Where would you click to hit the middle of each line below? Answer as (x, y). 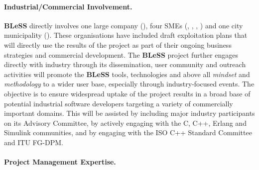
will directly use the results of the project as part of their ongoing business (118, 44)
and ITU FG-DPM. (34, 142)
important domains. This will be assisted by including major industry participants (129, 113)
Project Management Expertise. (60, 162)
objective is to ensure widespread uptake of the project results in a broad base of (127, 93)
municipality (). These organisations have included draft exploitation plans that (126, 35)
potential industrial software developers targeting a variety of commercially (119, 103)
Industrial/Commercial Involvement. (68, 6)
